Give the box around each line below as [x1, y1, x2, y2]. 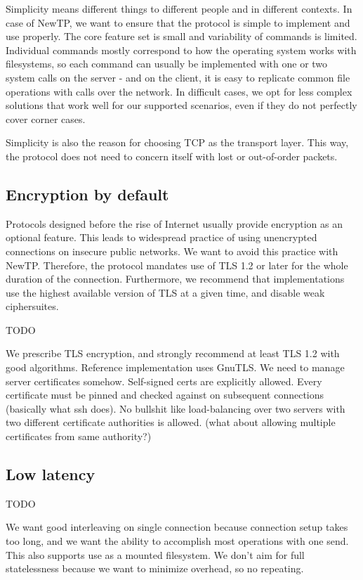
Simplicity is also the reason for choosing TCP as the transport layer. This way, [6, 135, 349, 150]
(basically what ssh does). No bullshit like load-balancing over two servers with [6, 401, 345, 415]
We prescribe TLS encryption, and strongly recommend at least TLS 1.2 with [6, 346, 340, 361]
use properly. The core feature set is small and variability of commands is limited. [6, 29, 357, 44]
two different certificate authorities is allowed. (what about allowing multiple [6, 415, 336, 430]
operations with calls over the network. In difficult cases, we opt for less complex [6, 84, 352, 98]
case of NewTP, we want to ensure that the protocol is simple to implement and [6, 15, 350, 30]
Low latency [6, 463, 95, 485]
